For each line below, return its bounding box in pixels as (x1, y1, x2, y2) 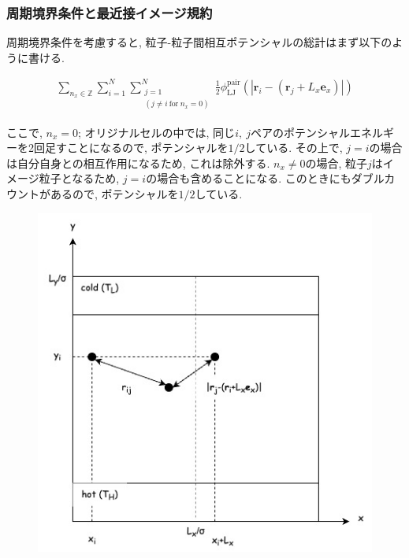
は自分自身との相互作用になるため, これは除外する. (6, 154, 270, 171)
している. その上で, (244, 139, 343, 156)
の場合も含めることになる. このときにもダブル (146, 170, 385, 187)
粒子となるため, (39, 170, 120, 187)
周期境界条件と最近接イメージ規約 (6, 2, 213, 22)
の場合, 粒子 (305, 154, 367, 171)
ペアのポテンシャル (251, 124, 351, 140)
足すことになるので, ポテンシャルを (44, 139, 229, 156)
